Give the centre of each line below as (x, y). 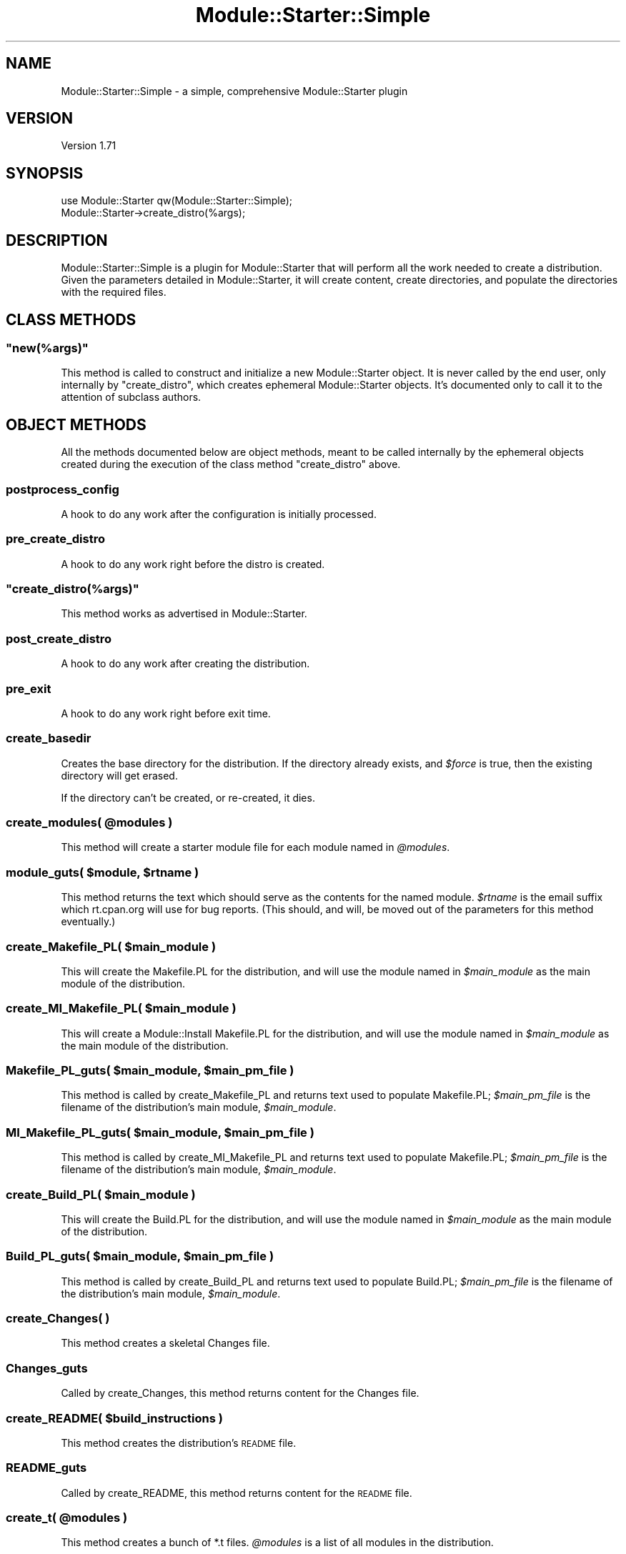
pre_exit (29, 688)
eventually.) (88, 922)
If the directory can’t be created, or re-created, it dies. (188, 797)
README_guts (46, 1468)
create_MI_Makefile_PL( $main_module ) (121, 1008)
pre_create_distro (55, 539)
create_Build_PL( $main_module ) (101, 1194)
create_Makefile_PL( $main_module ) (111, 946)
